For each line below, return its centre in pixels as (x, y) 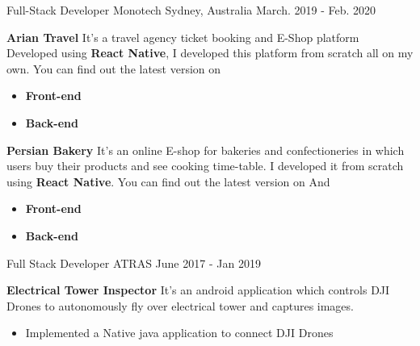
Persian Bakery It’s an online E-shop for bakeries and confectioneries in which (206, 150)
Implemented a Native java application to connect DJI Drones (179, 333)
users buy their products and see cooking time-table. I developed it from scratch (205, 166)
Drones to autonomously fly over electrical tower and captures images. (180, 305)
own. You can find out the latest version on (114, 68)
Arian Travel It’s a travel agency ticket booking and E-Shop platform (183, 37)
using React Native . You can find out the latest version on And (168, 181)
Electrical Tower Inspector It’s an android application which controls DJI (198, 290)
